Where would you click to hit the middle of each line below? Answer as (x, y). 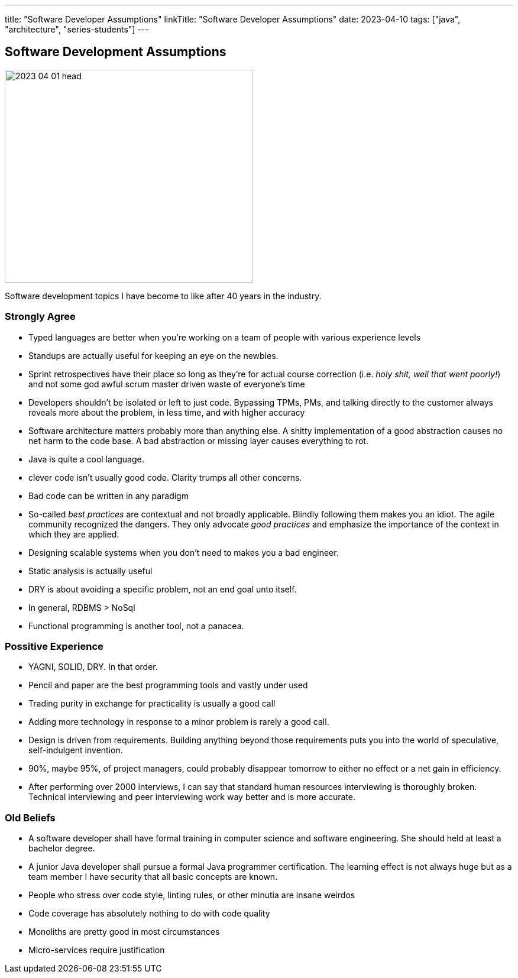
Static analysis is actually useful (90, 571)
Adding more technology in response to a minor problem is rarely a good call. (179, 722)
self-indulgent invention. (76, 750)
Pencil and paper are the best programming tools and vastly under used (168, 685)
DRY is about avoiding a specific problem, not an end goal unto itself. (163, 589)
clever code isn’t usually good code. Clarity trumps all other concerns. (165, 477)
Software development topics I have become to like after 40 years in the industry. (163, 296)
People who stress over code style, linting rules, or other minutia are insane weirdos (192, 895)
